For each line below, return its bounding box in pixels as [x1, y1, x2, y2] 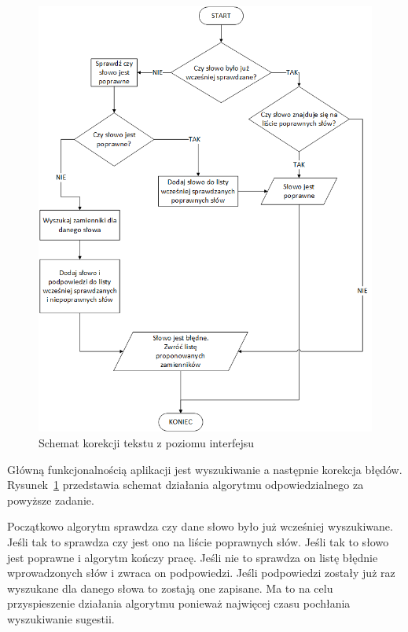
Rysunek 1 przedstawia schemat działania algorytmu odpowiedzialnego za [7, 476, 364, 493]
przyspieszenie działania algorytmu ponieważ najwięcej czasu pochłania [7, 595, 351, 612]
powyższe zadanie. [7, 491, 94, 508]
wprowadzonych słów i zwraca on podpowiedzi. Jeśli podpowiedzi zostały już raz [7, 564, 395, 581]
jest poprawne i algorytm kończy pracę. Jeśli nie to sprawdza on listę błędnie [7, 549, 378, 565]
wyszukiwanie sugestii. [7, 611, 115, 626]
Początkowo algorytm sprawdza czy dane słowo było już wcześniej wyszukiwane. [7, 518, 393, 535]
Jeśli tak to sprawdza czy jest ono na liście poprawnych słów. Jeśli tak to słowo [7, 534, 389, 550]
